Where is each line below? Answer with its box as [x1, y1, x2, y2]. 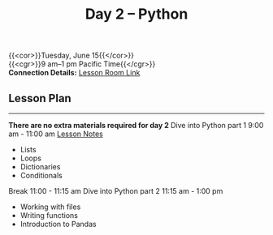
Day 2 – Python [84, 5, 188, 23]
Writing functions [19, 211, 79, 220]
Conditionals [19, 171, 63, 180]
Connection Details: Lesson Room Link [8, 68, 141, 78]
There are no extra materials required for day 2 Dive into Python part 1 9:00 [8, 121, 264, 130]
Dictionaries [19, 162, 61, 171]
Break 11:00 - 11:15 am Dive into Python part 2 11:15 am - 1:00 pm [8, 186, 223, 195]
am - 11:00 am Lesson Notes [8, 129, 103, 139]
